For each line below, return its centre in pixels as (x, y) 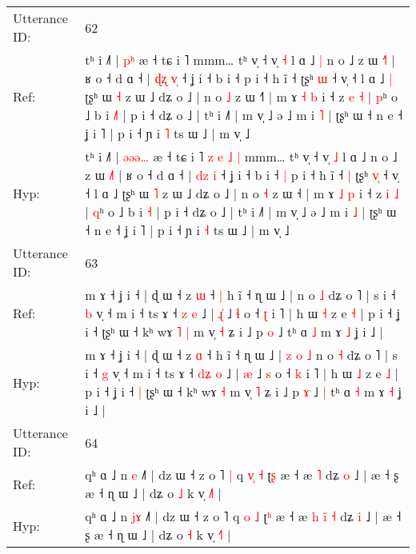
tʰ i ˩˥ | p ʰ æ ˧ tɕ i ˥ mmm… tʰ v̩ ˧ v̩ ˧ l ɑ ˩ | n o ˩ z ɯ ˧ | (240, 60)
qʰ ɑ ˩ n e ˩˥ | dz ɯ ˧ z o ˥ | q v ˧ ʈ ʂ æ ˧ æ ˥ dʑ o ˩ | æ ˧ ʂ (242, 474)
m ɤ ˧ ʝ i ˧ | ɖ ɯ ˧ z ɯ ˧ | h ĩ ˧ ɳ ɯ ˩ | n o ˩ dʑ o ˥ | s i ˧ (240, 295)
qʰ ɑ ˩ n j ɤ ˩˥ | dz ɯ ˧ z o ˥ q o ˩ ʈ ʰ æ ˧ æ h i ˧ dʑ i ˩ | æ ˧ (243, 516)
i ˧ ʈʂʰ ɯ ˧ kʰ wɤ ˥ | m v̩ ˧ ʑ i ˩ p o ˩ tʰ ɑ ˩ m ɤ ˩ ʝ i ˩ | (234, 331)
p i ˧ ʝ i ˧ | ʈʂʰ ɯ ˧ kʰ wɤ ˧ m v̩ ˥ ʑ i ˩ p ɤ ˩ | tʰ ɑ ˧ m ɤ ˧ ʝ (243, 391)
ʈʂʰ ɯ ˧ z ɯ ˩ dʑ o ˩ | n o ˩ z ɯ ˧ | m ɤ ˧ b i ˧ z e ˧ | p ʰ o (242, 96)
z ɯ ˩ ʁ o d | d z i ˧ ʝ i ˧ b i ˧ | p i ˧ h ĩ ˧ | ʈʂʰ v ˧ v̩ (242, 175)
